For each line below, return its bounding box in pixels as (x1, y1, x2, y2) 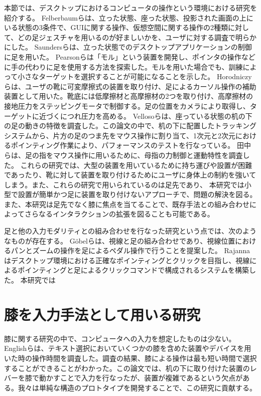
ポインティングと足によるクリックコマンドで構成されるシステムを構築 (18, 265, 249, 275)
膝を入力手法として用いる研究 (4, 304, 201, 324)
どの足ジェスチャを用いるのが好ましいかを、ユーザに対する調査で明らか (18, 32, 256, 42)
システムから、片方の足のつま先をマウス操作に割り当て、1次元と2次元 (4, 130, 235, 140)
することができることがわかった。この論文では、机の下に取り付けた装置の (4, 362, 250, 373)
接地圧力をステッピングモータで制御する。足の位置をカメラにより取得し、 (4, 100, 250, 111)
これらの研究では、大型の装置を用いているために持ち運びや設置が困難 (20, 159, 252, 170)
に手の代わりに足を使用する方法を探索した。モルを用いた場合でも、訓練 (4, 61, 243, 72)
